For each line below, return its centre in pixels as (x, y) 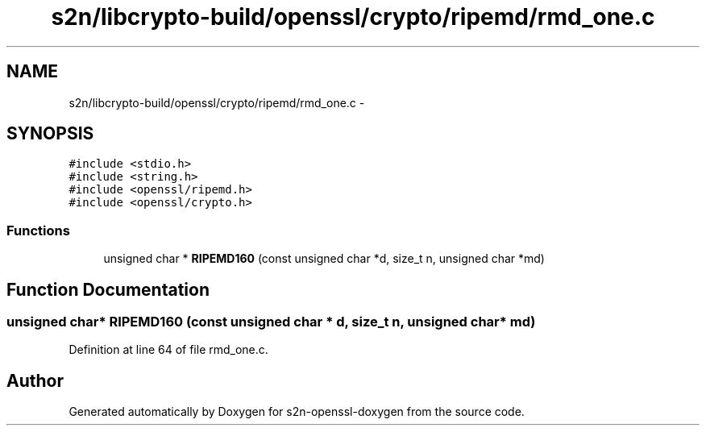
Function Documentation (108, 289)
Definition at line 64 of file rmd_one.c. (168, 350)
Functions (38, 230)
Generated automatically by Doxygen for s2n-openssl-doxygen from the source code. (297, 412)
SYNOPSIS (50, 134)
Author (35, 380)
